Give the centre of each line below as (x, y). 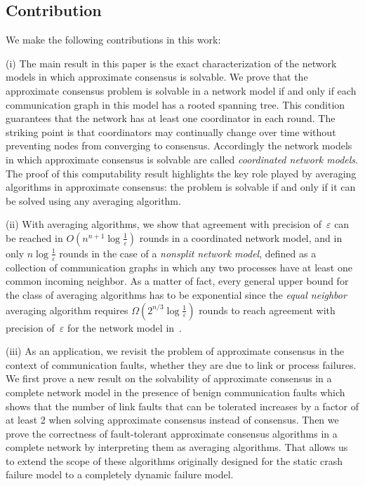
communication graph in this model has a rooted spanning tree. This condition (175, 104)
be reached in (34, 237)
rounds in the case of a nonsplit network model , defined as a (188, 253)
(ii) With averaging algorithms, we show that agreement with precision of (164, 224)
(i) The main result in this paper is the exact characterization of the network (171, 63)
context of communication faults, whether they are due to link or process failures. (181, 364)
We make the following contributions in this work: (113, 40)
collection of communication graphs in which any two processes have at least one (179, 267)
